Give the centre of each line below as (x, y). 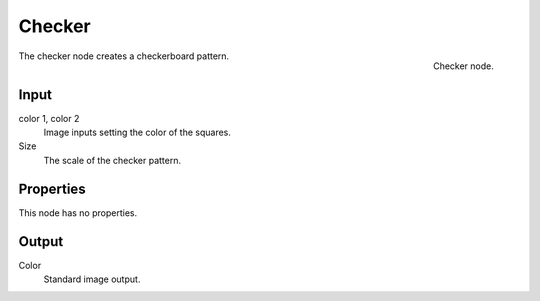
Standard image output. (92, 279)
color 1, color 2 (49, 118)
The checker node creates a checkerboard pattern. (124, 56)
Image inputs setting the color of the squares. (137, 132)
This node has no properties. (78, 212)
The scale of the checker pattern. (112, 160)
